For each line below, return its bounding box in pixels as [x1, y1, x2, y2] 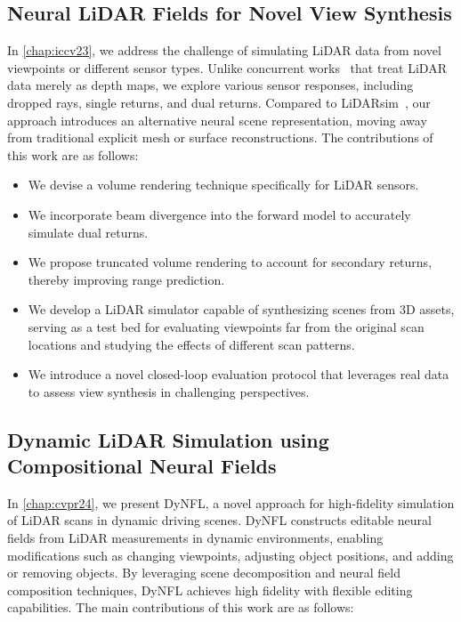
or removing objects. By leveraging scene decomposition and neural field [7, 563, 400, 582]
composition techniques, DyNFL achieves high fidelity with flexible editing [7, 580, 413, 599]
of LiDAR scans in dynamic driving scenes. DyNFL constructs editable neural [7, 511, 432, 529]
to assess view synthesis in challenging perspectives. [28, 382, 310, 400]
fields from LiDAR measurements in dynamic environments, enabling [7, 529, 384, 547]
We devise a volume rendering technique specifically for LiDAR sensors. [28, 175, 419, 194]
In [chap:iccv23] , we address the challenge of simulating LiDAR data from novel [7, 41, 441, 60]
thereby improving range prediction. [28, 270, 225, 288]
